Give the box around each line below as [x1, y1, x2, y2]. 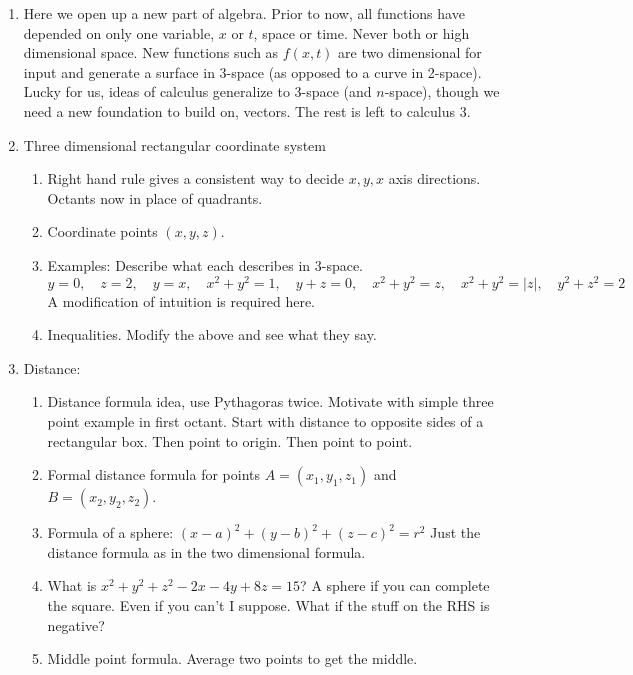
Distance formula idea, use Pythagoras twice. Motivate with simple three [47, 391, 494, 412]
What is [47, 575, 97, 596]
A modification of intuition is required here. [47, 290, 315, 311]
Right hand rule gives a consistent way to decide [47, 168, 344, 189]
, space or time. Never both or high [253, 22, 470, 43]
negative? [47, 614, 105, 635]
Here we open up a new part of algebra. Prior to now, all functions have [23, 3, 465, 23]
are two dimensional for [338, 42, 482, 63]
